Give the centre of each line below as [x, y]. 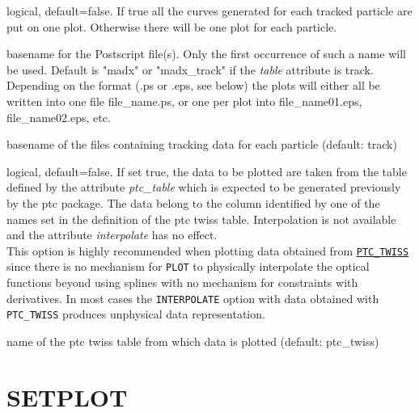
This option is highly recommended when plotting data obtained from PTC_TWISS [208, 250]
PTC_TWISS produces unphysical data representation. [136, 314]
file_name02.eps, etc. [59, 117]
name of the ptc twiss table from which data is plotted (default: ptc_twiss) [193, 341]
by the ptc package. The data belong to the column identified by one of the [193, 202]
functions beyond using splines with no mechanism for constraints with [182, 282]
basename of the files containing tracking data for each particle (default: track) [202, 144]
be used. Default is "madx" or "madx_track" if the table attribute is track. [190, 69]
